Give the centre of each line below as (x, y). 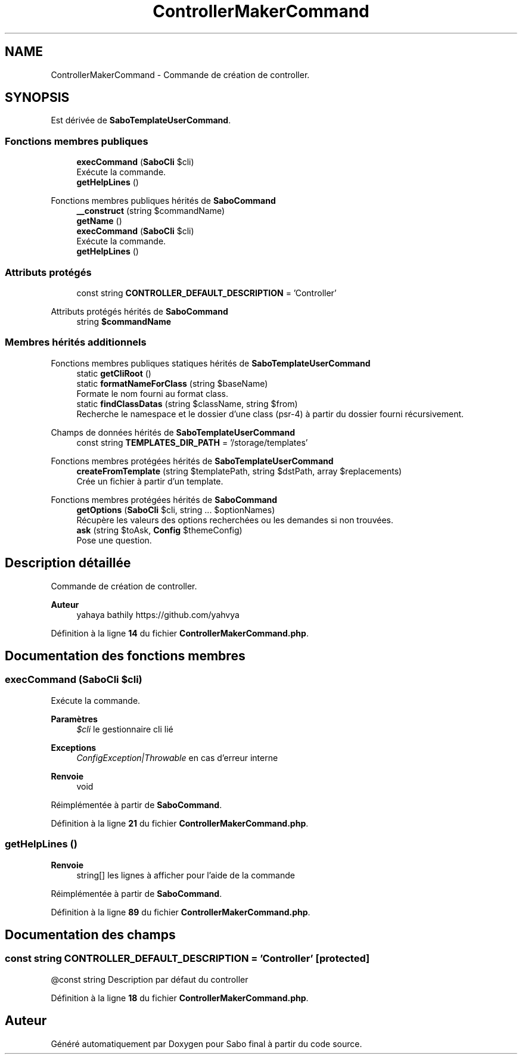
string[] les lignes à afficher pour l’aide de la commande (186, 875)
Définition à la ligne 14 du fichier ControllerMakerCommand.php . (180, 633)
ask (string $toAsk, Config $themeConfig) (159, 530)
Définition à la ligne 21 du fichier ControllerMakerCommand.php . (180, 823)
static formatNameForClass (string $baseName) (172, 383)
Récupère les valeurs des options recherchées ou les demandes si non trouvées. (235, 520)
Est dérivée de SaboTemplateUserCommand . (141, 120)
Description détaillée (68, 563)
